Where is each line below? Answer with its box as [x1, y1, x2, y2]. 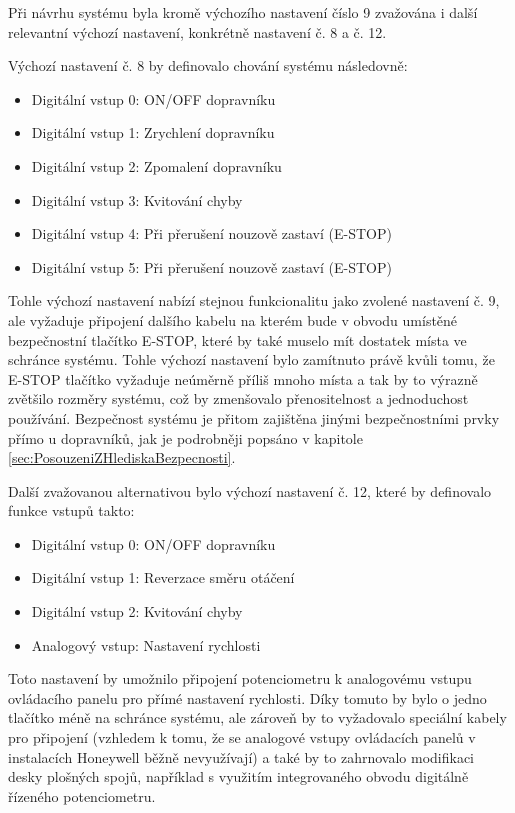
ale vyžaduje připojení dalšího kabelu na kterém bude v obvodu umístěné [8, 309, 458, 330]
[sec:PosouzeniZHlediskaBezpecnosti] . [8, 447, 236, 468]
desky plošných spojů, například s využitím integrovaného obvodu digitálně [8, 766, 469, 787]
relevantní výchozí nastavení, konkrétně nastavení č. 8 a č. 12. [8, 21, 387, 42]
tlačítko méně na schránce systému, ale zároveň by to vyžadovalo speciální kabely [8, 707, 507, 728]
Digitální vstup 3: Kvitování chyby [31, 189, 243, 210]
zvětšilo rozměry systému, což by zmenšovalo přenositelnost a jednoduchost [8, 388, 469, 409]
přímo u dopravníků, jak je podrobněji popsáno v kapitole [8, 427, 363, 448]
